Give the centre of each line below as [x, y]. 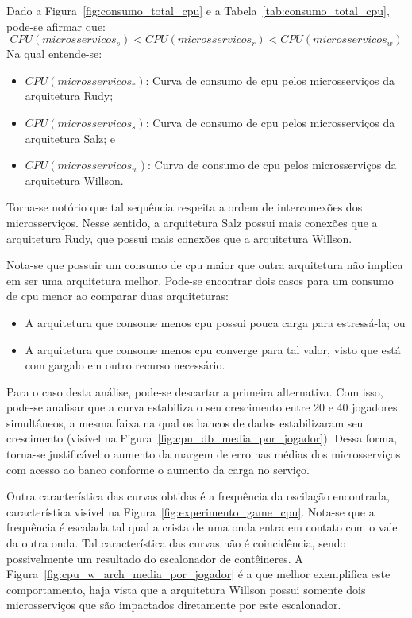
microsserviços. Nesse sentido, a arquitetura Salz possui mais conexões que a [192, 222]
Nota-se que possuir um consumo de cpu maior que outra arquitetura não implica [205, 265]
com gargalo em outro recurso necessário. [125, 365]
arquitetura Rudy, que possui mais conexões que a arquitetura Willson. [179, 238]
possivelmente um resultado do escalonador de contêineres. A [155, 558]
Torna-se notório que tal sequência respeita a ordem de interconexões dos [185, 207]
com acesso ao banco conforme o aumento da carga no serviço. [158, 469]
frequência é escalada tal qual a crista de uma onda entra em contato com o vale [202, 527]
